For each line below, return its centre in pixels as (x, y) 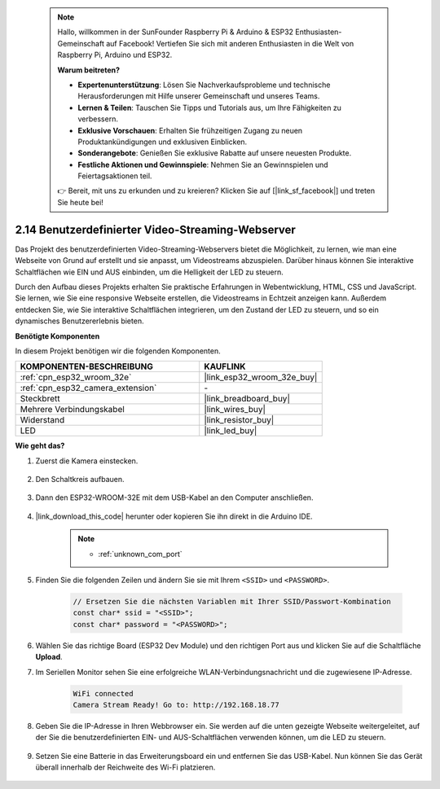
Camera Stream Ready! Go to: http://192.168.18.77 (176, 705)
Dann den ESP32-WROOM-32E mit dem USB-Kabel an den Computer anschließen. (174, 498)
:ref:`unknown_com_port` (140, 554)
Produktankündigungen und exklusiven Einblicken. (163, 142)
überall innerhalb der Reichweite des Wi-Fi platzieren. (125, 767)
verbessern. (98, 119)
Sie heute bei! (80, 202)
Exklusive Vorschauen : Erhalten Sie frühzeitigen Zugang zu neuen (190, 130)
